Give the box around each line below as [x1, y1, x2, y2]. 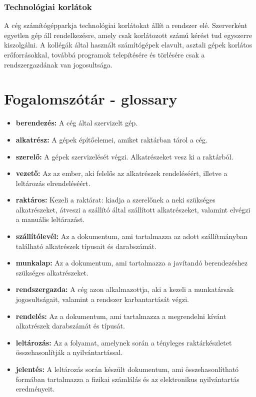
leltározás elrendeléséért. [15, 177, 90, 188]
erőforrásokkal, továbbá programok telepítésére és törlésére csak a [4, 49, 205, 59]
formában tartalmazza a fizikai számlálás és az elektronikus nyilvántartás [15, 373, 239, 384]
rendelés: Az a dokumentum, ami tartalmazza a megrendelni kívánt [15, 310, 226, 321]
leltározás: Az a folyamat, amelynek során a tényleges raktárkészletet [15, 337, 232, 347]
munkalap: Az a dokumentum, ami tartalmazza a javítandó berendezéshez [15, 257, 247, 268]
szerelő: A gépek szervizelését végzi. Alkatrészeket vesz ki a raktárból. [15, 151, 233, 161]
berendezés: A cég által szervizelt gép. [15, 117, 138, 128]
